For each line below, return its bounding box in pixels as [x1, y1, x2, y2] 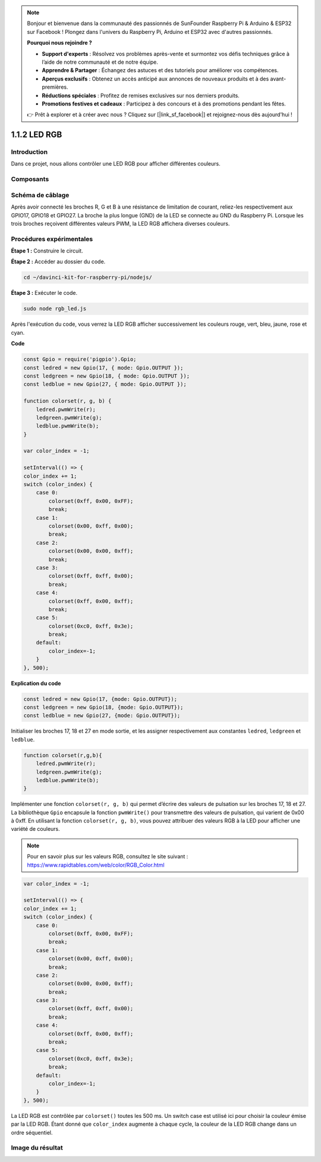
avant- [270, 75, 287, 82]
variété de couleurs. [11, 825, 61, 833]
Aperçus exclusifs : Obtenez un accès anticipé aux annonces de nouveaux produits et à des [42, 75, 269, 82]
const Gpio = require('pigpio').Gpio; [23, 356, 137, 363]
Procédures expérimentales [11, 235, 93, 243]
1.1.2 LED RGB [11, 130, 62, 140]
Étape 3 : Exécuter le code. [11, 289, 77, 297]
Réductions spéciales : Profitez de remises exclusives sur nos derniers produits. [42, 92, 240, 99]
